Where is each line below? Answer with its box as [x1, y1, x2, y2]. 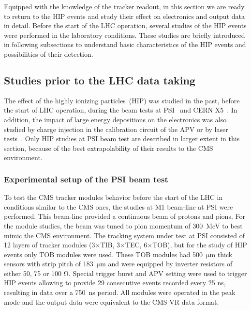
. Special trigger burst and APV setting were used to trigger [68, 268, 247, 278]
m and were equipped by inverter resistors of [100, 259, 233, 269]
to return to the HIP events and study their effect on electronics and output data [4, 11, 245, 21]
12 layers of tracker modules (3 [4, 240, 95, 250]
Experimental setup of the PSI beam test [4, 173, 168, 185]
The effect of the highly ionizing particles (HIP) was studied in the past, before [4, 95, 240, 105]
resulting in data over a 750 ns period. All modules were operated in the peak [4, 287, 236, 297]
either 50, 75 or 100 [4, 268, 62, 278]
